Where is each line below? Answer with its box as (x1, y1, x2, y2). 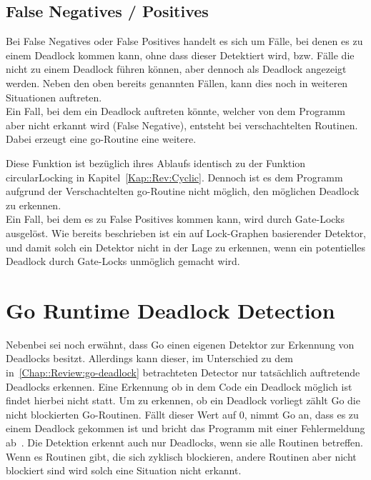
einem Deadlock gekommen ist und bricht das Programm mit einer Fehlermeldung (6, 421, 365, 436)
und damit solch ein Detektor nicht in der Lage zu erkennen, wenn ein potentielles (6, 239, 366, 254)
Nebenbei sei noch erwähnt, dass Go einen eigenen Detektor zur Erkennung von (6, 336, 355, 351)
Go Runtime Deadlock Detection (6, 295, 335, 324)
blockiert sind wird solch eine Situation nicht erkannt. (6, 463, 242, 478)
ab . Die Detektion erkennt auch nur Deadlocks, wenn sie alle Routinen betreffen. (6, 434, 363, 449)
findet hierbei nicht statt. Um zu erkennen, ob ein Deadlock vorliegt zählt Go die (6, 393, 360, 408)
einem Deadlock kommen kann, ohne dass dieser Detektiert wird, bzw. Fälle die (6, 47, 355, 62)
